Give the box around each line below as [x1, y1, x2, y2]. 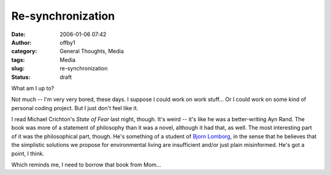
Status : [11, 73, 31, 81]
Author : [11, 39, 32, 46]
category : [11, 48, 37, 55]
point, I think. [11, 150, 45, 157]
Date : [11, 31, 26, 38]
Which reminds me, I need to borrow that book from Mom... [11, 161, 162, 168]
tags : [11, 56, 25, 64]
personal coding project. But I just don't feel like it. [11, 104, 139, 111]
